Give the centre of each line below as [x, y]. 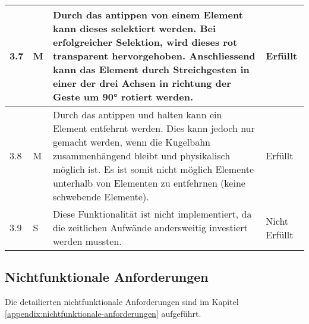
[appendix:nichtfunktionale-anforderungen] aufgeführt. [103, 313]
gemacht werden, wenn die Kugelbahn [132, 142]
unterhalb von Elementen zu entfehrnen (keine [149, 183]
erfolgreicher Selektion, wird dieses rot [145, 42]
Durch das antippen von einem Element [148, 15]
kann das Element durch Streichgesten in [151, 69]
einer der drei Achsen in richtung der [142, 83]
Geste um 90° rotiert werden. [123, 97]
